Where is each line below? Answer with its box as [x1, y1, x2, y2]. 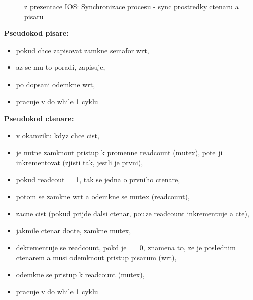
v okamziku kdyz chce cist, [16, 130, 99, 140]
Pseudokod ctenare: [4, 113, 74, 124]
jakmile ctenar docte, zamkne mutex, [16, 225, 131, 236]
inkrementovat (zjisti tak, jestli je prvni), [16, 157, 143, 167]
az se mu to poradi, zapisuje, [16, 62, 105, 72]
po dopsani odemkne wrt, [16, 79, 95, 89]
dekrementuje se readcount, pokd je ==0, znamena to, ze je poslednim [16, 242, 236, 252]
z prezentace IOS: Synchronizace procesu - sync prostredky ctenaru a [24, 1, 239, 11]
